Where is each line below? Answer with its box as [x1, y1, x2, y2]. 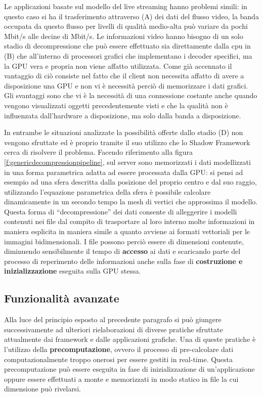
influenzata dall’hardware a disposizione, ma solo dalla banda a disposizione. [4, 110, 241, 120]
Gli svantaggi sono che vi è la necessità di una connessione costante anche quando [4, 90, 257, 101]
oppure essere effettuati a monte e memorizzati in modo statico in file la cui [4, 373, 239, 384]
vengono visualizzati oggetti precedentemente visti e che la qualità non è [4, 100, 228, 110]
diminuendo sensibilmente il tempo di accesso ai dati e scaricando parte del [4, 246, 241, 256]
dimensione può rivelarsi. [4, 383, 81, 394]
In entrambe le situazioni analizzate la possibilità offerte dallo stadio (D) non [4, 127, 243, 138]
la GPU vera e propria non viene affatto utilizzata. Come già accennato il [4, 60, 232, 71]
